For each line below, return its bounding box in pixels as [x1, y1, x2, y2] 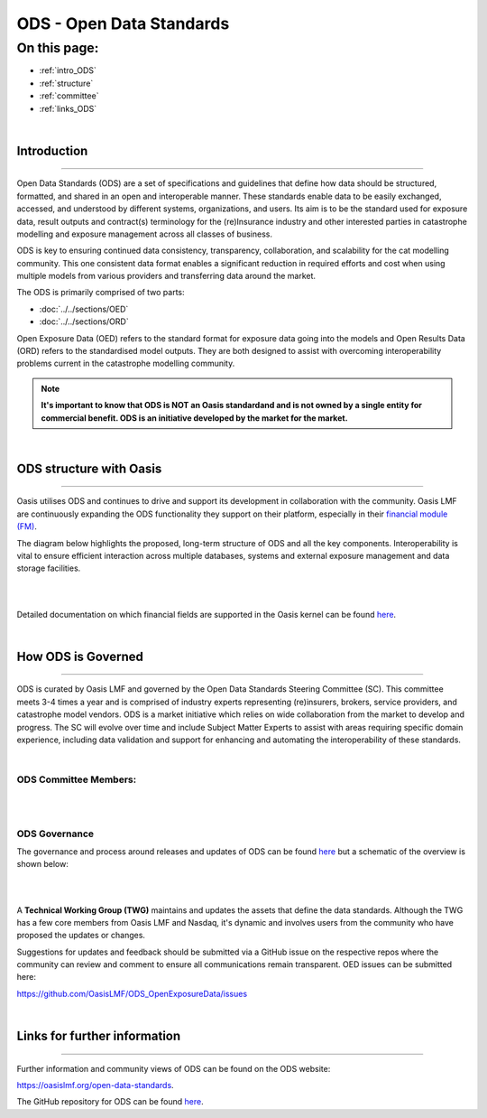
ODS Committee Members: [16, 773, 137, 786]
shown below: [16, 859, 69, 870]
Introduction [16, 143, 88, 158]
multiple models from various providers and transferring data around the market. [16, 271, 316, 282]
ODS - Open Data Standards [16, 14, 230, 33]
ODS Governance [16, 827, 95, 840]
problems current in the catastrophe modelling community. [16, 358, 235, 369]
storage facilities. [16, 563, 81, 573]
